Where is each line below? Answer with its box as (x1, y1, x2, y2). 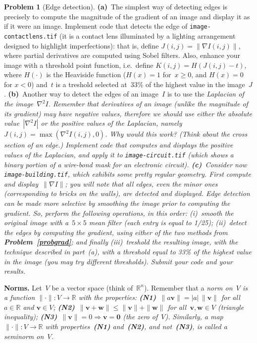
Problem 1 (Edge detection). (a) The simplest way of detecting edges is (4, 1, 228, 11)
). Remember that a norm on (144, 282, 233, 293)
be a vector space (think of (51, 282, 133, 293)
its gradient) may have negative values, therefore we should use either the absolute (4, 108, 252, 118)
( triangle (218, 301, 244, 312)
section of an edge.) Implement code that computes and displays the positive (4, 140, 233, 150)
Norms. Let (4, 282, 42, 293)
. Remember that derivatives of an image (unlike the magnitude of (48, 98, 248, 109)
